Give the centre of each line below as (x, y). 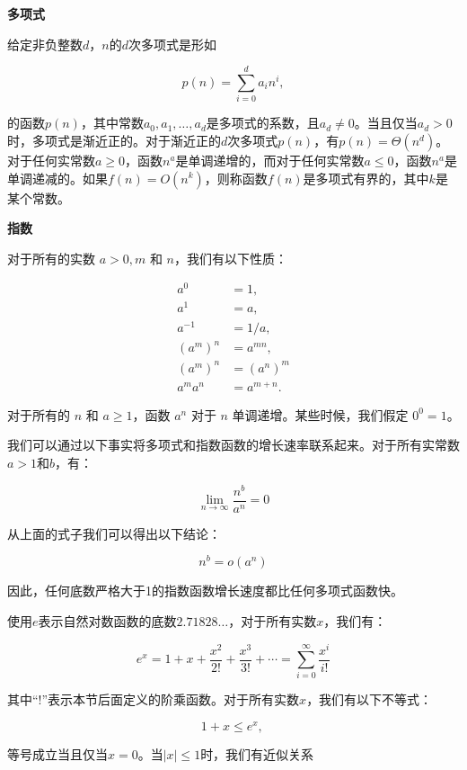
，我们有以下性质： (231, 258)
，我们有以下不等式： (370, 699)
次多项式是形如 (172, 44)
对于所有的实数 (51, 258)
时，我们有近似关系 (257, 754)
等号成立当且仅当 (57, 754)
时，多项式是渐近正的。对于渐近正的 (114, 140)
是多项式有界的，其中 (366, 178)
